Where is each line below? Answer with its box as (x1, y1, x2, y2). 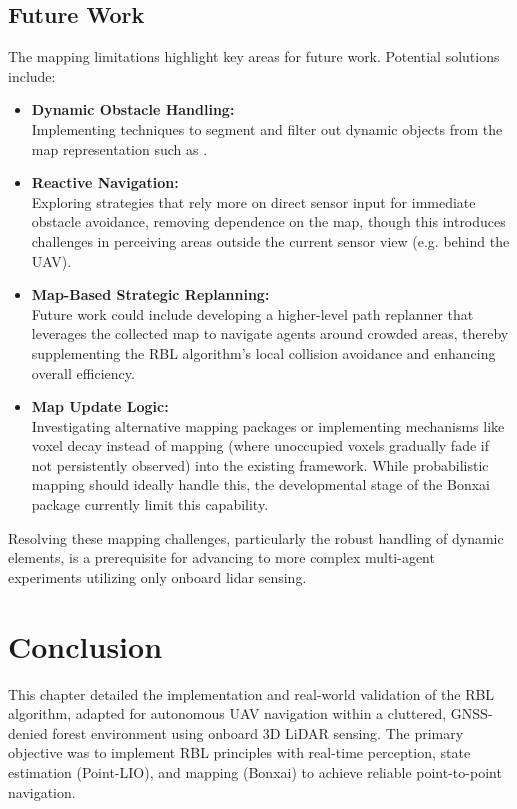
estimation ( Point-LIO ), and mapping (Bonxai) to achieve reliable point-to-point (8, 761, 502, 782)
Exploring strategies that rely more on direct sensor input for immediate (31, 191, 476, 212)
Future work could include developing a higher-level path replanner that (31, 303, 474, 324)
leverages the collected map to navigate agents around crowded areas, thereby (31, 323, 509, 344)
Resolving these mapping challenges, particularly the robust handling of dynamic (8, 527, 504, 548)
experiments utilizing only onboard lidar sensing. (8, 566, 307, 587)
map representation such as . (31, 138, 208, 159)
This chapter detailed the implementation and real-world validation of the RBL (8, 683, 495, 704)
